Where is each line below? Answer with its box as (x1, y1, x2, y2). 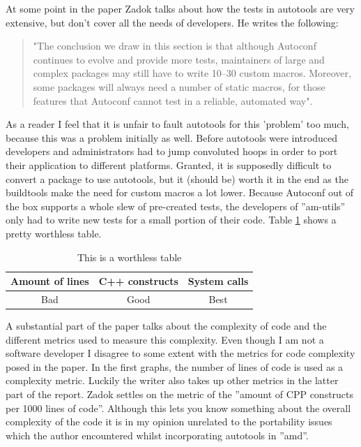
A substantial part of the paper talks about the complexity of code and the (6, 318, 327, 333)
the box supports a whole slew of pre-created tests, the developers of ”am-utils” (6, 198, 346, 213)
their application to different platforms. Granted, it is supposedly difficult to (6, 157, 332, 172)
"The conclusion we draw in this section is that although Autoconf (33, 38, 316, 53)
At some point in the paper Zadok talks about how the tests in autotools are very (6, 1, 355, 15)
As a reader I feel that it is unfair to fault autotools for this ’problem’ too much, (6, 117, 349, 131)
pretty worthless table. (6, 226, 102, 240)
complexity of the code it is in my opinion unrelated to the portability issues (6, 414, 332, 429)
